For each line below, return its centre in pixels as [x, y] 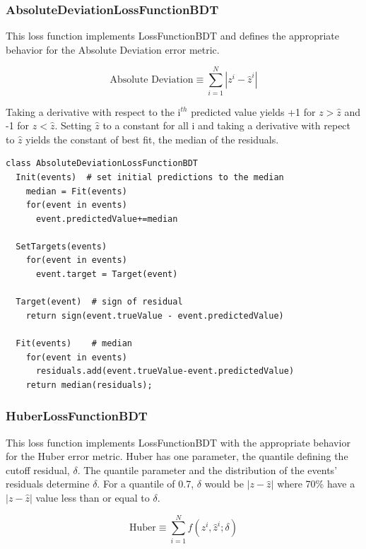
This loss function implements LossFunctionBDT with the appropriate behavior [178, 442]
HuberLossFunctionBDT [77, 416]
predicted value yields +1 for [253, 111]
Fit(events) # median [74, 344]
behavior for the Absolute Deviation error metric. [113, 49]
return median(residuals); [89, 385]
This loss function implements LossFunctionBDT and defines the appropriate [172, 36]
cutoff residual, [38, 470]
